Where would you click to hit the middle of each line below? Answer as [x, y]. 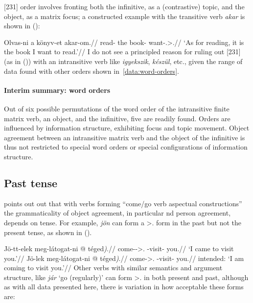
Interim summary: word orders [57, 90]
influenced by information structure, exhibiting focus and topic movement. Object [127, 128]
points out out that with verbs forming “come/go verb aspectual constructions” [123, 203]
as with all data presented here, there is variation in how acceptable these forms [124, 287]
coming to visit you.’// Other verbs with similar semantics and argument [113, 268]
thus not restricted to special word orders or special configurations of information [126, 147]
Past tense [31, 183]
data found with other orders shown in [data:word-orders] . [92, 71]
